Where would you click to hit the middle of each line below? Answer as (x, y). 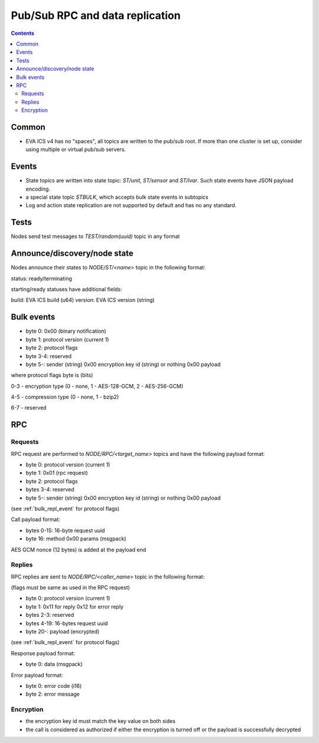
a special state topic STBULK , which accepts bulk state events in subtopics (117, 197)
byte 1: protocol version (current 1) (67, 339)
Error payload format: (37, 675)
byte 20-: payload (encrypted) (63, 631)
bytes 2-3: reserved (50, 615)
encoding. (38, 189)
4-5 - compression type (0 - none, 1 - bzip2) (65, 397)
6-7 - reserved (29, 408)
